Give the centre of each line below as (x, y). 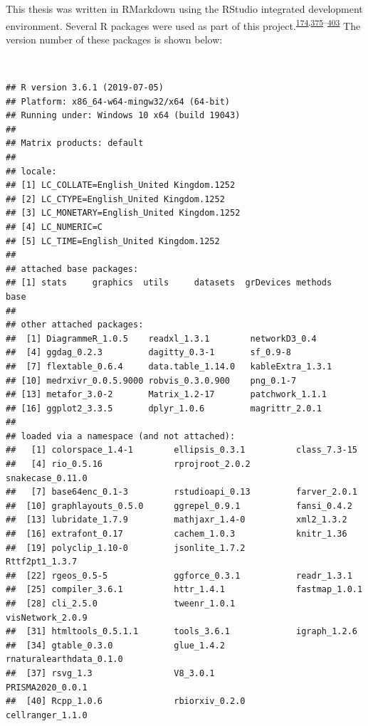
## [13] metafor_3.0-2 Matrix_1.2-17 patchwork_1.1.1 (167, 395)
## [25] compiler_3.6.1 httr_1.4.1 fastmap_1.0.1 (184, 590)
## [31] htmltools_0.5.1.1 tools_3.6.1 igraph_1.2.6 (182, 632)
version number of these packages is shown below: (114, 39)
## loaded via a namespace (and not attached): (121, 436)
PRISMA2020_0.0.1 (47, 687)
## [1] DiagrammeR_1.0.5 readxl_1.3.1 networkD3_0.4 (161, 338)
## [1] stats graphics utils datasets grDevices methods (169, 283)
